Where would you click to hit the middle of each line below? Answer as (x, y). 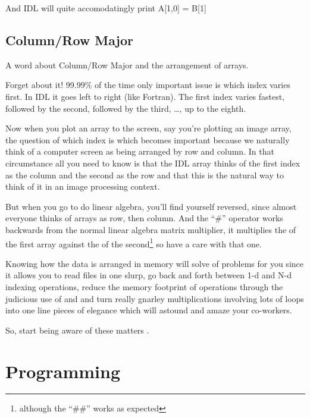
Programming (63, 371)
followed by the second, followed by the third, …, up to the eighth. (126, 108)
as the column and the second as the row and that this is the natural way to (145, 175)
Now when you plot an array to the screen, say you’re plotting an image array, (148, 128)
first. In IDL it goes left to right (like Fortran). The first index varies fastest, (145, 96)
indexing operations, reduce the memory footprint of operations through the (144, 286)
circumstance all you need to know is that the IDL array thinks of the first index (153, 163)
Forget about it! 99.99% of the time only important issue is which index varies (148, 85)
